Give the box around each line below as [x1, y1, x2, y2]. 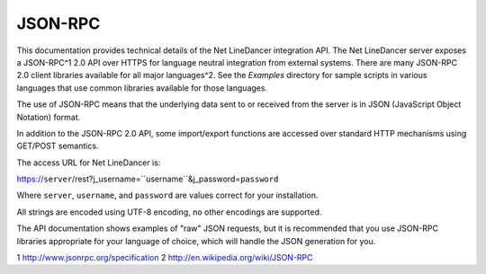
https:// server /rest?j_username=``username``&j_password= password [16, 173, 279, 184]
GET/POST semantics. [16, 140, 99, 152]
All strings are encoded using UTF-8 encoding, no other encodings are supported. [16, 207, 322, 217]
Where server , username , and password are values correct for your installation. [16, 190, 319, 201]
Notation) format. [16, 111, 81, 122]
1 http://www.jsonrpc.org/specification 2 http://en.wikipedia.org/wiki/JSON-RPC [16, 252, 314, 263]
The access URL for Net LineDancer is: [16, 157, 161, 168]
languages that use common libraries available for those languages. [16, 82, 268, 93]
